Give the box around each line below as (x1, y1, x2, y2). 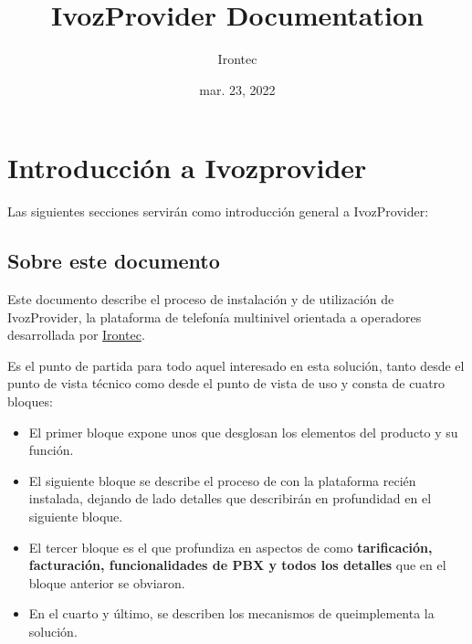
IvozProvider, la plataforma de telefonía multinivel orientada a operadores (7, 307, 422, 326)
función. (28, 440, 74, 459)
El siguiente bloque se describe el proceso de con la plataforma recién (28, 470, 416, 490)
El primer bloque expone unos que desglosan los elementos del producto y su (28, 422, 458, 441)
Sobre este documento (7, 247, 220, 275)
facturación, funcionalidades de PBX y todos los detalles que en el (28, 555, 446, 575)
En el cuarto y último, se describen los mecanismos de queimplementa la (28, 604, 435, 623)
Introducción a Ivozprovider (7, 149, 367, 186)
